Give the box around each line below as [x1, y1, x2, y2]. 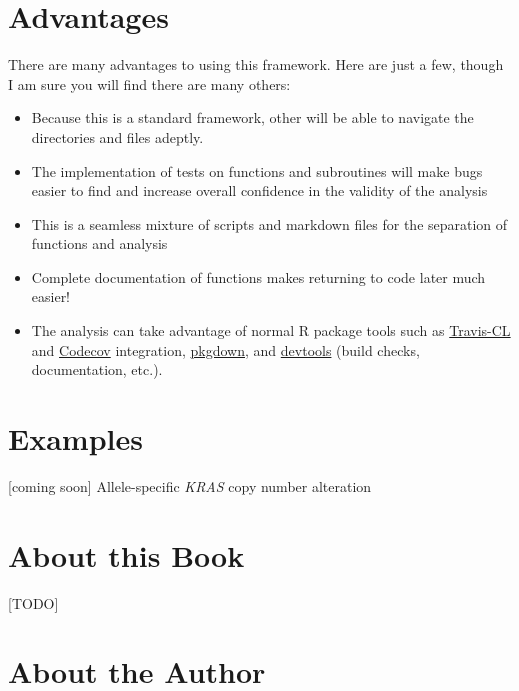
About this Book [8, 534, 245, 575]
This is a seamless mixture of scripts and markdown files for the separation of [31, 213, 508, 234]
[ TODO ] [8, 592, 59, 613]
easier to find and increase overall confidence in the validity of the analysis [31, 180, 488, 201]
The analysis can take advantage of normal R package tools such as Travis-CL [31, 320, 511, 341]
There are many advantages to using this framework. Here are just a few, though [8, 54, 504, 75]
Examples [8, 418, 143, 459]
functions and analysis [31, 233, 168, 254]
